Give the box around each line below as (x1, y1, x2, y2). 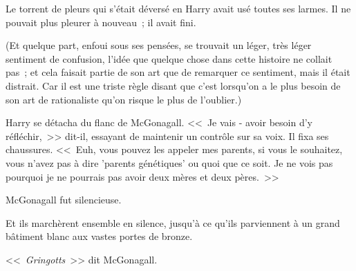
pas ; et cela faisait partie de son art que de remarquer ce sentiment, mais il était (6, 65, 350, 79)
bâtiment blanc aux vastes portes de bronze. (6, 229, 193, 243)
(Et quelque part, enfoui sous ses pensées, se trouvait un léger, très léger (6, 38, 312, 52)
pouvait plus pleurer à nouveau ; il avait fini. (6, 14, 196, 29)
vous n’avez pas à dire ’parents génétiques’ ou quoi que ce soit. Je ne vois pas (6, 155, 333, 170)
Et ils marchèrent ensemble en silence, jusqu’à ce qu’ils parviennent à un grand (6, 215, 340, 230)
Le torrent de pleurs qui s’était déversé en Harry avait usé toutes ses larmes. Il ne (6, 1, 351, 15)
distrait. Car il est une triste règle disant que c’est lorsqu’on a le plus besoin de (6, 78, 341, 92)
